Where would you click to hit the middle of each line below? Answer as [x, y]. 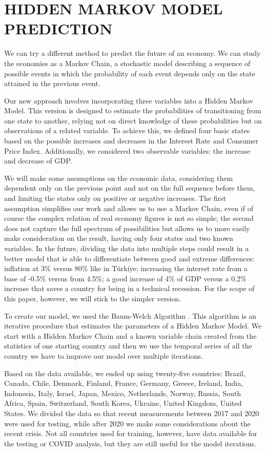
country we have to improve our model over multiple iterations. [104, 355]
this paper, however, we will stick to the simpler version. [93, 298]
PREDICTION [58, 28]
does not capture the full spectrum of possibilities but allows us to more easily [127, 228]
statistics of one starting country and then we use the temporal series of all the [128, 346]
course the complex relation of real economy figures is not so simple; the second [129, 218]
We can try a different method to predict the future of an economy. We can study [132, 53]
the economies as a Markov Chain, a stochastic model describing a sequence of [127, 63]
